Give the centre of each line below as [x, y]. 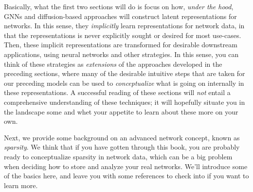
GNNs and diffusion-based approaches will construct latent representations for [120, 16]
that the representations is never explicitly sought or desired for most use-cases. [123, 35]
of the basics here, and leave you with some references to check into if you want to [126, 176]
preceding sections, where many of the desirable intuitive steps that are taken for [125, 73]
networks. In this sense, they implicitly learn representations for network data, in [124, 26]
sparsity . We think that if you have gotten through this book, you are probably [122, 147]
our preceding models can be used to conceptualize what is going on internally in [124, 83]
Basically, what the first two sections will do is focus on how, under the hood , [119, 6]
